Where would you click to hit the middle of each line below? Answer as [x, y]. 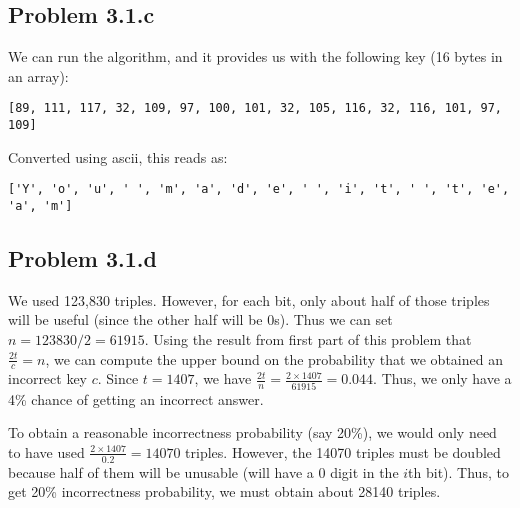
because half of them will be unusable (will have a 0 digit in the [203, 471]
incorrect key [48, 378]
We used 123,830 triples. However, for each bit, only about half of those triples [249, 299]
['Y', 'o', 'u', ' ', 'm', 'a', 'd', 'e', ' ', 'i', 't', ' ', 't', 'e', [259, 189]
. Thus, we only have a [442, 378]
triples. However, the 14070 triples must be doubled [343, 451]
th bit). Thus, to [458, 471]
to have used [46, 451]
